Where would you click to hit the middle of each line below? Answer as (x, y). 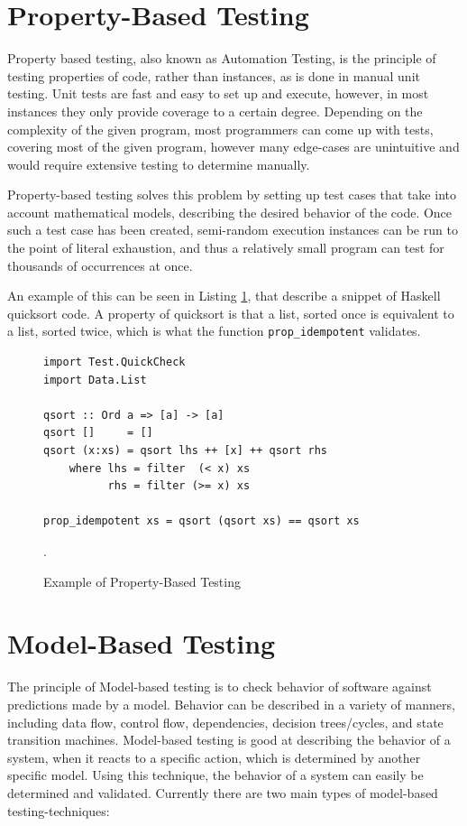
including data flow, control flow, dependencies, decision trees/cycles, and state (225, 722)
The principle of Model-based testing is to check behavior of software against (220, 687)
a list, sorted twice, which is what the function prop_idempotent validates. (214, 331)
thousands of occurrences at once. (100, 265)
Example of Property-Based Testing (142, 581)
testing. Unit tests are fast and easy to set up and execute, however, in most (218, 93)
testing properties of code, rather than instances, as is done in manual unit (214, 75)
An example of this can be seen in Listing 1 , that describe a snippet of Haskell (224, 296)
